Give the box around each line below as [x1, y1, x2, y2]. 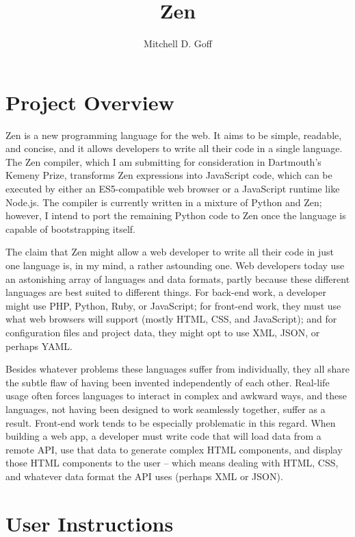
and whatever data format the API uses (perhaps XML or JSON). [5, 469, 283, 483]
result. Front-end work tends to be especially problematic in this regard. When [5, 415, 336, 429]
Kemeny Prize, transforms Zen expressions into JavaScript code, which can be [5, 168, 332, 182]
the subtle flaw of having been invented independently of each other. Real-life [5, 375, 330, 389]
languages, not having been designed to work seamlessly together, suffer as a [5, 401, 326, 416]
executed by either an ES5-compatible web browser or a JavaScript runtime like [5, 182, 340, 196]
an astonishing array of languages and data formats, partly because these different [5, 271, 350, 286]
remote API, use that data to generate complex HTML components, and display [5, 442, 343, 456]
